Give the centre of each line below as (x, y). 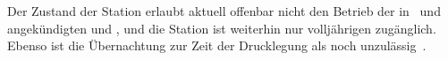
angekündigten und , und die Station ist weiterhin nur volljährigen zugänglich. (222, 28)
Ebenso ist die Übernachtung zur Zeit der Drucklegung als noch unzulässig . (217, 45)
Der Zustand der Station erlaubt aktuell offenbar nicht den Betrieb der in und (224, 11)
